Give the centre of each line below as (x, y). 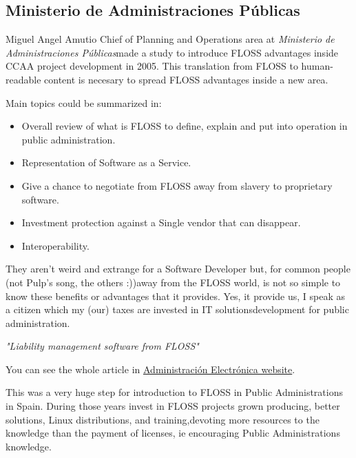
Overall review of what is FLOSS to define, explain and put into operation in (185, 126)
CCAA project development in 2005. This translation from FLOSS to (152, 66)
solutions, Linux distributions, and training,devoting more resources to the (163, 419)
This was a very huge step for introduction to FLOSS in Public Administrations (174, 392)
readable (23, 79)
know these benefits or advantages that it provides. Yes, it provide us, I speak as (176, 296)
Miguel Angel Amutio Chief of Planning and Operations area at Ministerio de (170, 39)
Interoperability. (55, 245)
